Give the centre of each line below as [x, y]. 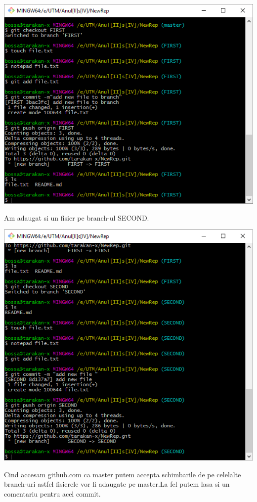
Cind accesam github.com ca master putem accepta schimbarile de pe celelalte [123, 474]
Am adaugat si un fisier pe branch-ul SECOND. [77, 217]
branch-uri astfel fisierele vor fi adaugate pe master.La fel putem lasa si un [117, 484]
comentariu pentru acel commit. [52, 493]
